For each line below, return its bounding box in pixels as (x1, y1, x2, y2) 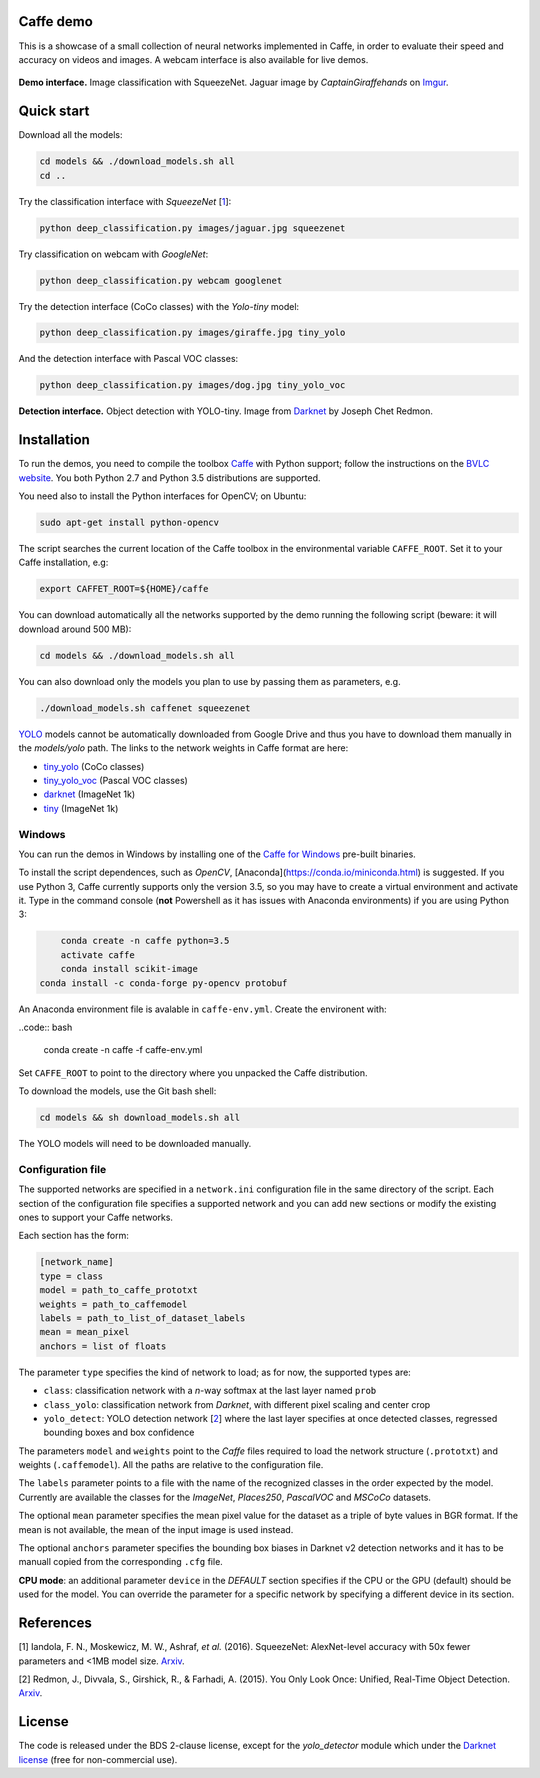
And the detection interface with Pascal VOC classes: (18, 353, 239, 365)
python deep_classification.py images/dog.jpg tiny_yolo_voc (39, 380, 346, 391)
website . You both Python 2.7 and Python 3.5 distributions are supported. (18, 471, 321, 484)
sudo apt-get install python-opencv (39, 517, 220, 529)
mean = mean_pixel (39, 1326, 130, 1338)
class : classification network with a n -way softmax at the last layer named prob (43, 1385, 377, 1397)
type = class (39, 1270, 104, 1282)
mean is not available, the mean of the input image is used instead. (18, 1523, 294, 1535)
